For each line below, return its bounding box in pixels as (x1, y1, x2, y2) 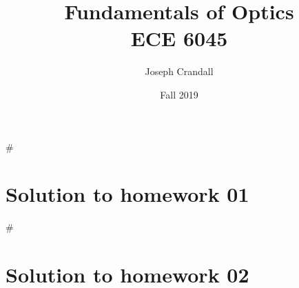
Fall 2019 (160, 87, 198, 101)
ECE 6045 (130, 24, 228, 52)
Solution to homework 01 (6, 180, 249, 208)
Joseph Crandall (145, 64, 214, 79)
